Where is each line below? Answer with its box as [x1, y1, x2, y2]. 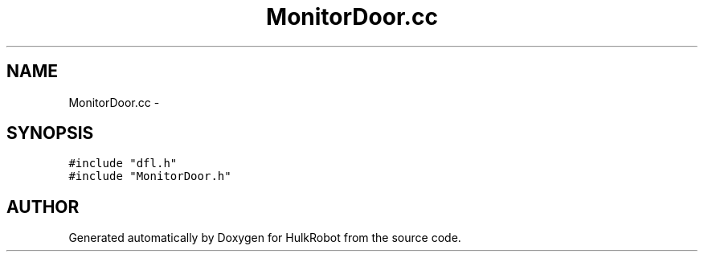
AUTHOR [6, 196, 80, 217]
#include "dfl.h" [68, 157, 178, 170]
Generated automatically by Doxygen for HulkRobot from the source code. [68, 231, 461, 245]
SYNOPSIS [6, 123, 94, 144]
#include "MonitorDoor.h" [68, 170, 231, 183]
